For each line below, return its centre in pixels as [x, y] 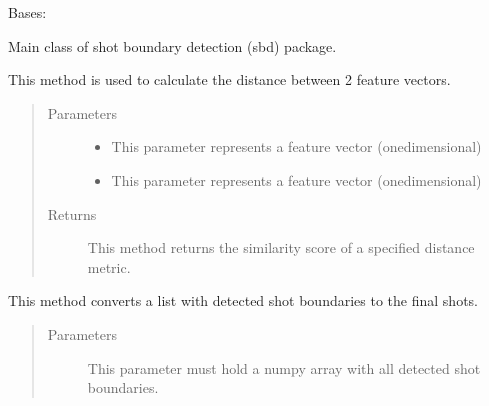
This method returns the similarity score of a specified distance [281, 247]
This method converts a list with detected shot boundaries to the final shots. [243, 300]
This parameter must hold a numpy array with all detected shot [284, 367]
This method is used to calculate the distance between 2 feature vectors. [229, 79]
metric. [109, 266]
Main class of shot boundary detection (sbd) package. [172, 45]
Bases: [27, 12]
